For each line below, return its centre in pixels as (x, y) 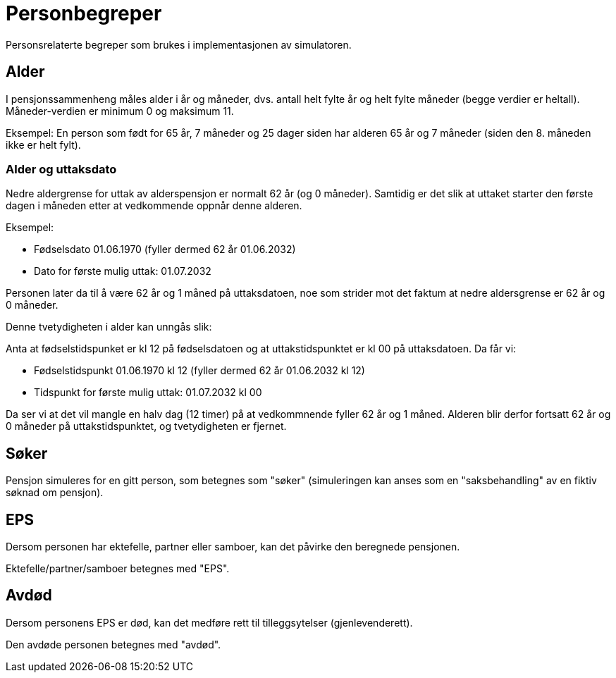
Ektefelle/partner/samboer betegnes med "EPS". (118, 569)
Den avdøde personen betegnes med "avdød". (113, 644)
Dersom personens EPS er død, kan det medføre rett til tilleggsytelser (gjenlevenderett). (209, 622)
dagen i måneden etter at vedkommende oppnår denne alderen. (154, 206)
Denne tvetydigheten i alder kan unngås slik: (109, 327)
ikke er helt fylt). (43, 144)
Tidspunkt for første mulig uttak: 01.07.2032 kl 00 (148, 393)
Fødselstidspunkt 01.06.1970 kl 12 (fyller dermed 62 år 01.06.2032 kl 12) (199, 371)
